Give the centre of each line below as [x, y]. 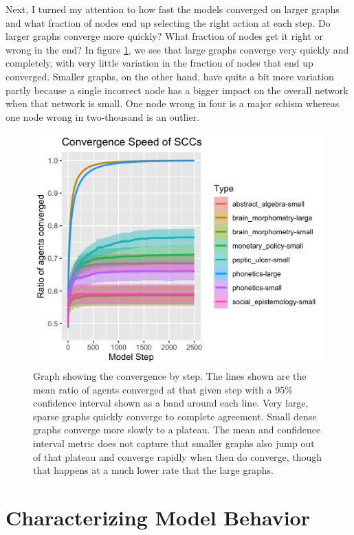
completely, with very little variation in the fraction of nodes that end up [159, 63]
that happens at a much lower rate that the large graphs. [153, 470]
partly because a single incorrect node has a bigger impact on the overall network [177, 90]
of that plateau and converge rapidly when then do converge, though [178, 456]
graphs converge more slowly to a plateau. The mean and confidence [177, 430]
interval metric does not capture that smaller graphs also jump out [174, 443]
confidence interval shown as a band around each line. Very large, [171, 403]
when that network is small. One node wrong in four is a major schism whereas [173, 103]
